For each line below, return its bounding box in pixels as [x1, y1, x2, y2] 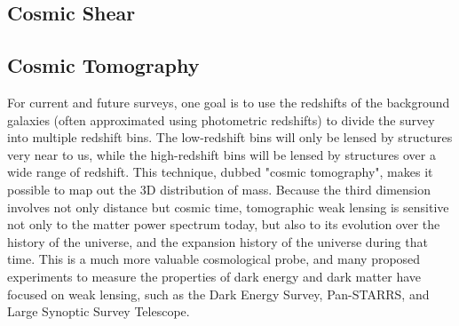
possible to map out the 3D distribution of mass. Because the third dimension [7, 179, 431, 198]
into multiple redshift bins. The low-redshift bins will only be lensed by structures [7, 128, 453, 147]
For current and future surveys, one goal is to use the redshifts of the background [7, 92, 450, 111]
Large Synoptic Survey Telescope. [7, 302, 190, 321]
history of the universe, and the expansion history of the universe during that [7, 232, 428, 250]
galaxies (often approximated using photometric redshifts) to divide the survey [7, 110, 435, 129]
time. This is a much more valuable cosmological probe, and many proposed [7, 250, 421, 268]
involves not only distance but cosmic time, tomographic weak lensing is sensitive [7, 197, 449, 216]
